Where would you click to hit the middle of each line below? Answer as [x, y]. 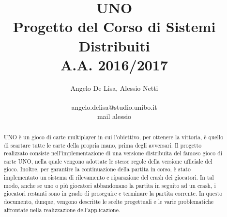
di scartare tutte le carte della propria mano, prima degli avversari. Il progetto [103, 145]
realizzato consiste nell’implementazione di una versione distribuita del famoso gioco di [113, 153]
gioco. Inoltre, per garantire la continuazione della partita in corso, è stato [97, 169]
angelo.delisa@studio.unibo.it [114, 107]
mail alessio [114, 116]
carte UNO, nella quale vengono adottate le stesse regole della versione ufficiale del [108, 161]
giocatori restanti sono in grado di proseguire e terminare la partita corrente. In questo [113, 193]
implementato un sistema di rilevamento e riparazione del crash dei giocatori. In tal [109, 177]
